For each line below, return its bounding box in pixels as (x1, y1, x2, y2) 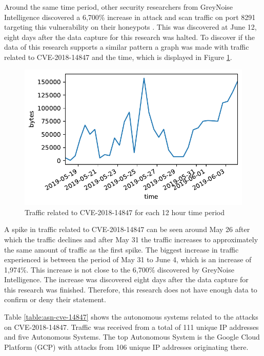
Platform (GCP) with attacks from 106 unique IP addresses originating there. (4, 341, 249, 352)
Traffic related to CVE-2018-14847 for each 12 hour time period (25, 206, 225, 217)
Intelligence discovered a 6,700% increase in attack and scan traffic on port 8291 (4, 11, 256, 22)
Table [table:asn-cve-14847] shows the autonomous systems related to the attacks (4, 311, 258, 322)
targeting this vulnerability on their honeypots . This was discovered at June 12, (4, 22, 257, 32)
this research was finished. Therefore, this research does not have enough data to (4, 284, 257, 295)
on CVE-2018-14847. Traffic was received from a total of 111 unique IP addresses (4, 321, 259, 332)
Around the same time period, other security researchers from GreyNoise (4, 2, 233, 12)
